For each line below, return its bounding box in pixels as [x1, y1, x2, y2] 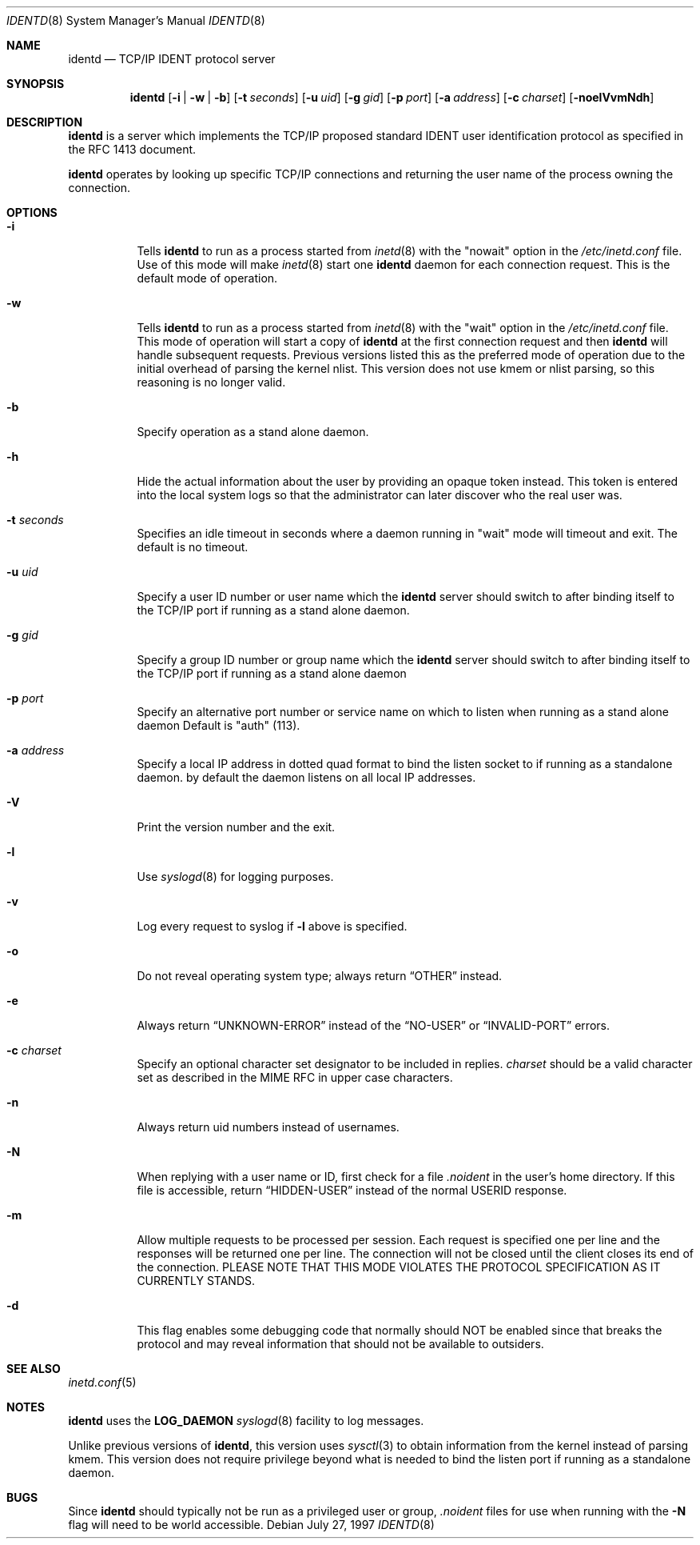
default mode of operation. [137, 271, 278, 285]
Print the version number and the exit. [137, 820, 336, 834]
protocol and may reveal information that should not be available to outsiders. [137, 1337, 544, 1351]
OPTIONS [6, 206, 58, 219]
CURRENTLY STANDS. [137, 1274, 256, 1287]
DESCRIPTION [6, 115, 83, 129]
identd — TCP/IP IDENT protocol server [68, 52, 276, 66]
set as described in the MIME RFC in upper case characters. [137, 1071, 453, 1084]
